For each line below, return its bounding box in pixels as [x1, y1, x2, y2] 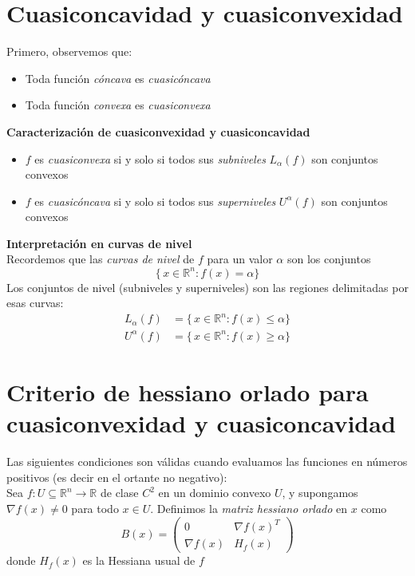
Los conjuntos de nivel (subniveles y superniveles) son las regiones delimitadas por [6, 278, 409, 295]
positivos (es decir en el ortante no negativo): [6, 468, 227, 485]
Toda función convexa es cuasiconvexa [25, 97, 211, 113]
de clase [100, 484, 139, 501]
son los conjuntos [287, 251, 371, 267]
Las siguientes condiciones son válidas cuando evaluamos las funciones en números [6, 453, 408, 470]
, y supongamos [282, 484, 358, 501]
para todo [71, 499, 119, 516]
